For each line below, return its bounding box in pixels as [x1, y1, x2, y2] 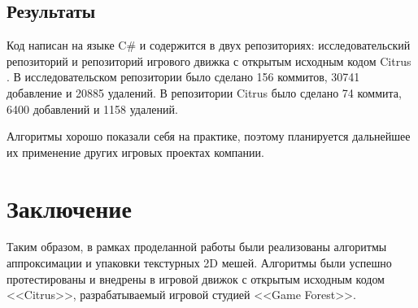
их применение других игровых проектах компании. [7, 143, 264, 160]
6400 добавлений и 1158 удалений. [7, 100, 178, 117]
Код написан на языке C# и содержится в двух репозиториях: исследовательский [7, 37, 411, 54]
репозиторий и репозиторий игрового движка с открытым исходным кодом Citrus [7, 52, 411, 69]
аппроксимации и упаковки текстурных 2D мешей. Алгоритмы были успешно [7, 254, 392, 271]
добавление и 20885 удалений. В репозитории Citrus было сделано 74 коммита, [7, 84, 402, 101]
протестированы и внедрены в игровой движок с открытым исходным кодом [7, 270, 385, 287]
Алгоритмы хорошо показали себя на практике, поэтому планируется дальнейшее [7, 128, 411, 145]
